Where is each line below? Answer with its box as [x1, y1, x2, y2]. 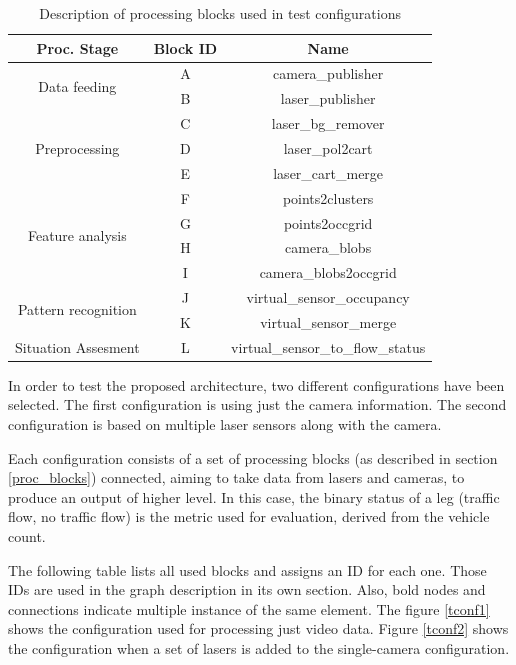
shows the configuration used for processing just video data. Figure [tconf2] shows [8, 618, 509, 639]
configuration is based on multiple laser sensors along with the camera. [8, 414, 442, 434]
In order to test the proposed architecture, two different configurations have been [8, 374, 505, 395]
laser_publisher [280, 88, 376, 109]
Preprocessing [35, 137, 120, 158]
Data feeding [38, 75, 117, 96]
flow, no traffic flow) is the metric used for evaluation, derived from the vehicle [8, 506, 490, 527]
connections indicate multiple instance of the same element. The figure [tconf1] [8, 598, 490, 619]
